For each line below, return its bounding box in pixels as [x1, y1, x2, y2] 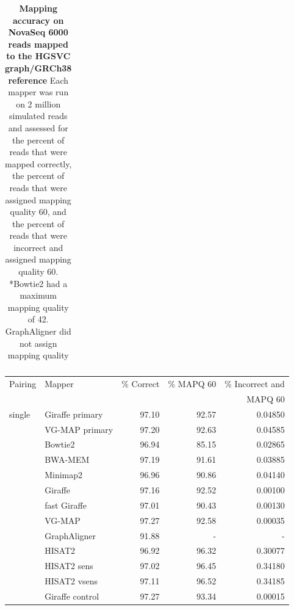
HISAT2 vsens [45, 575, 98, 587]
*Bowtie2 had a [9, 277, 68, 289]
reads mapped [8, 37, 68, 50]
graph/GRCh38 [5, 61, 72, 74]
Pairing [9, 377, 37, 390]
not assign [19, 336, 57, 349]
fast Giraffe [45, 498, 87, 511]
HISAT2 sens [45, 559, 93, 572]
